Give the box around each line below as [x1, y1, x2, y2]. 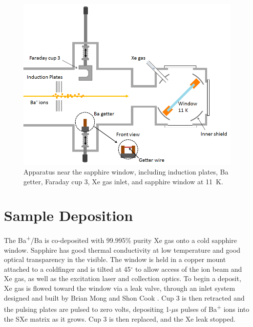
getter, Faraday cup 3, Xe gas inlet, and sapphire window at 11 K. [23, 176, 223, 186]
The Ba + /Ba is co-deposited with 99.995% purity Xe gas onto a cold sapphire [4, 234, 237, 245]
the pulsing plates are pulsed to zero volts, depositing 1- [4, 304, 172, 314]
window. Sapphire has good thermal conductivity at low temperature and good [4, 244, 241, 255]
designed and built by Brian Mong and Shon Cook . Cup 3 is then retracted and [4, 292, 245, 303]
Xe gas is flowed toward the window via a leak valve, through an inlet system [4, 283, 235, 293]
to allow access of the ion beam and [135, 263, 242, 274]
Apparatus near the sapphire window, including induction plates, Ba [23, 167, 229, 177]
